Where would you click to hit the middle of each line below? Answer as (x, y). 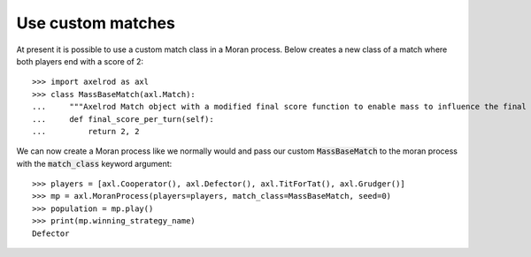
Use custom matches (96, 23)
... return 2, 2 (86, 131)
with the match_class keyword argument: (94, 163)
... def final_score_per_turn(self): (123, 119)
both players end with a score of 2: (80, 61)
